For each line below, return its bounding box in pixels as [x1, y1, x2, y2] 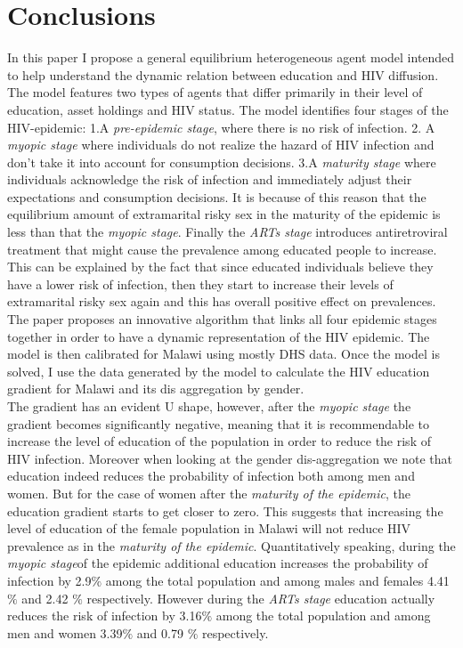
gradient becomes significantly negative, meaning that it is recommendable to [7, 414, 429, 433]
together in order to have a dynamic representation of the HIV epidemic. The [7, 327, 430, 345]
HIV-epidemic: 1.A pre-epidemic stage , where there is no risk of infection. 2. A [7, 117, 435, 136]
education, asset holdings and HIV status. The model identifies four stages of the [7, 100, 449, 118]
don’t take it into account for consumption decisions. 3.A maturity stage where [7, 152, 436, 171]
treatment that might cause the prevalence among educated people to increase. [7, 239, 437, 258]
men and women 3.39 [7, 623, 123, 642]
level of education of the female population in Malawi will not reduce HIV [7, 519, 411, 538]
